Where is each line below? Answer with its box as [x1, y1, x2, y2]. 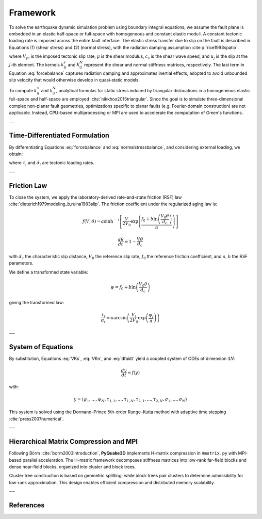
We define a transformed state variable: [9, 269, 88, 275]
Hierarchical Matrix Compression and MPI [9, 438, 138, 446]
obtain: [9, 151, 23, 157]
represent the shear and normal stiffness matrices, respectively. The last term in [84, 62, 245, 67]
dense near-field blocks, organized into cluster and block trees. [9, 464, 136, 470]
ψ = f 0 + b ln [110, 284, 136, 291]
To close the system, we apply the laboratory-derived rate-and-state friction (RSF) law [9, 194, 182, 200]
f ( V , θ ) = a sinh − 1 [82, 218, 120, 224]
